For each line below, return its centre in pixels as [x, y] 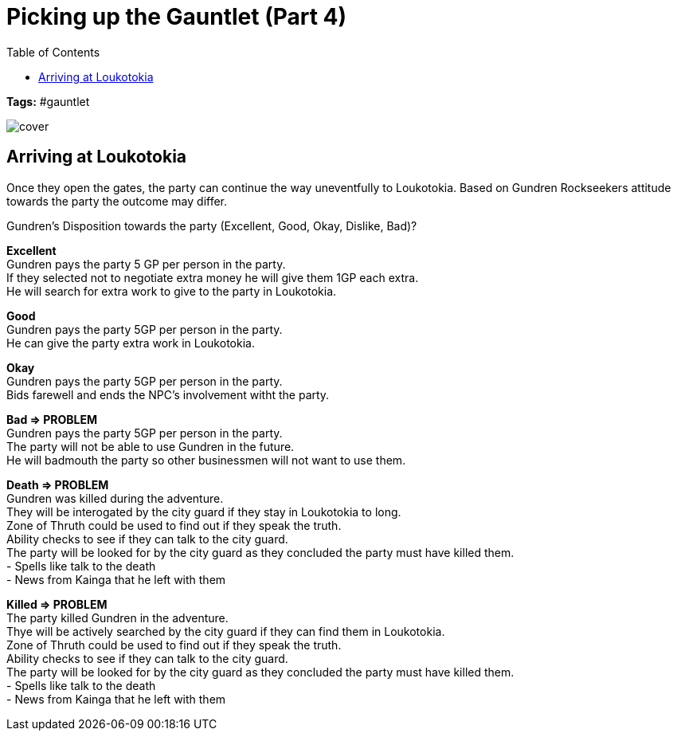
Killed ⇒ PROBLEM [57, 604]
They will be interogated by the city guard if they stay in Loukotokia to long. [204, 512]
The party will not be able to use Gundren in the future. [151, 446]
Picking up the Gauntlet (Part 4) [177, 17]
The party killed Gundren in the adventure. [117, 617]
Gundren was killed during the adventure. [115, 498]
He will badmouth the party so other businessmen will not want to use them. [206, 460]
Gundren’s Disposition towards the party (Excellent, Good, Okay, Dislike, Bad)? [212, 225]
